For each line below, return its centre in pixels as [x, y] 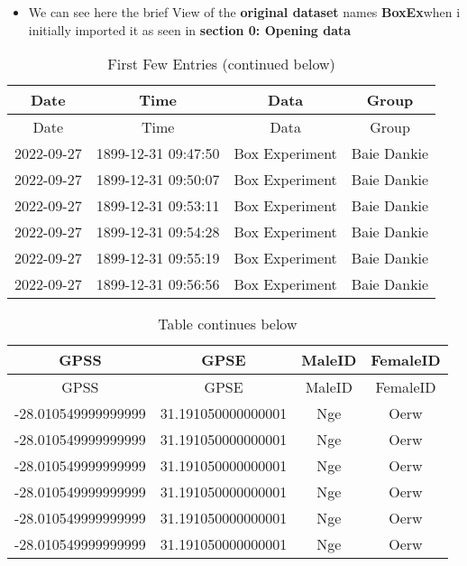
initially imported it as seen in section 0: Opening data [190, 29]
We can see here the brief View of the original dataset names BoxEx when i [244, 12]
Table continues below [228, 324]
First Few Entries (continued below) [221, 64]
